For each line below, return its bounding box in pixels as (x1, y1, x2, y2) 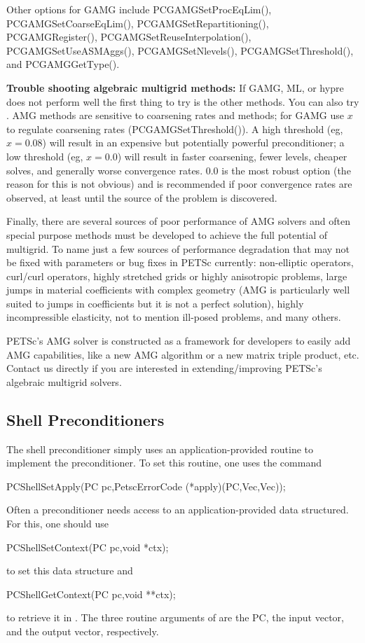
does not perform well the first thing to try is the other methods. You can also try (6, 94, 359, 109)
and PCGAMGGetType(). (6, 57, 120, 71)
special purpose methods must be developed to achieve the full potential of (6, 227, 328, 242)
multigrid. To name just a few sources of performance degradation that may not (6, 241, 350, 256)
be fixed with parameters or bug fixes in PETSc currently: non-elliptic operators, (6, 255, 354, 270)
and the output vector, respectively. (6, 623, 159, 638)
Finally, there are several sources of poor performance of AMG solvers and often (6, 214, 350, 228)
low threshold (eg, (6, 148, 83, 163)
